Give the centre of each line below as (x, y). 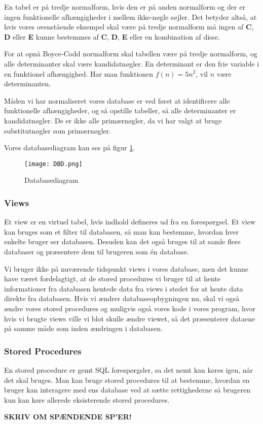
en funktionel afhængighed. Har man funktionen (79, 73)
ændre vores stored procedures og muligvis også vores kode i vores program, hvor (130, 308)
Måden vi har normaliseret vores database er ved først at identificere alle (117, 100)
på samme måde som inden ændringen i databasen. (83, 328)
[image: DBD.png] (53, 164)
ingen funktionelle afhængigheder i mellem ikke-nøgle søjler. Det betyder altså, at (130, 17)
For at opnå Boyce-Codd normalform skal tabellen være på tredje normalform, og (131, 54)
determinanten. (28, 84)
